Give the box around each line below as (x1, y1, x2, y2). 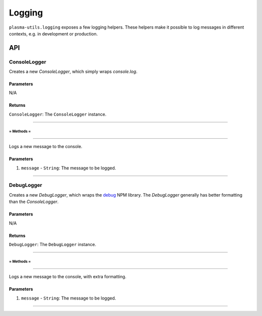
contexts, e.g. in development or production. (9, 31, 98, 36)
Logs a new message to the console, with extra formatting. (9, 274, 127, 280)
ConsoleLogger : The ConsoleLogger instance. (9, 111, 107, 117)
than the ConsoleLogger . (9, 199, 59, 205)
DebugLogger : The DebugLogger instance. (9, 241, 97, 247)
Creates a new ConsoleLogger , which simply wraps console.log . (9, 68, 138, 75)
